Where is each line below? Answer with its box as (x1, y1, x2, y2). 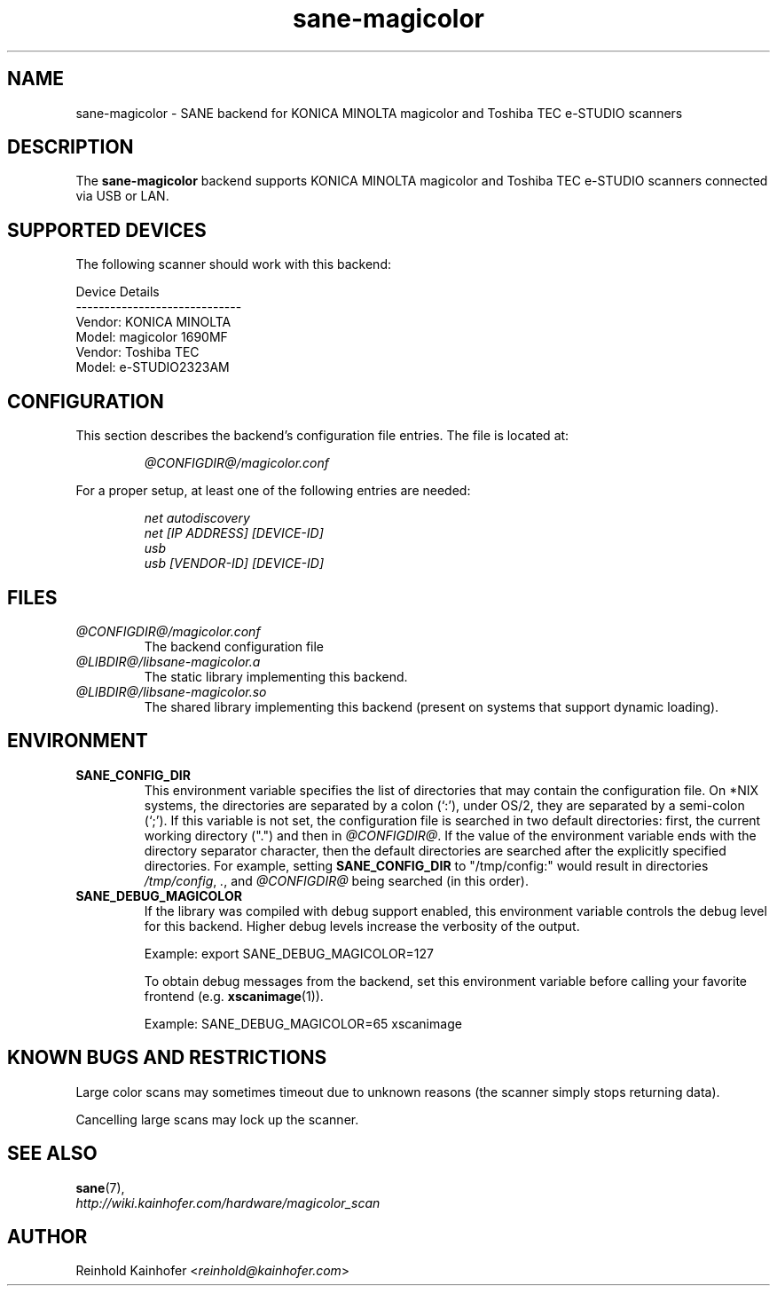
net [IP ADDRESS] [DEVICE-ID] (144, 525, 324, 541)
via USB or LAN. (75, 188, 169, 204)
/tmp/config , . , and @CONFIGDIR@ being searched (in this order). (144, 872, 529, 888)
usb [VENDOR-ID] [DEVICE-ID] (144, 556, 324, 572)
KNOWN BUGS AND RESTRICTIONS (7, 1046, 327, 1069)
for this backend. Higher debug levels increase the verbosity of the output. (144, 918, 580, 934)
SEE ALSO (7, 1142, 98, 1165)
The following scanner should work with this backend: (75, 256, 391, 272)
